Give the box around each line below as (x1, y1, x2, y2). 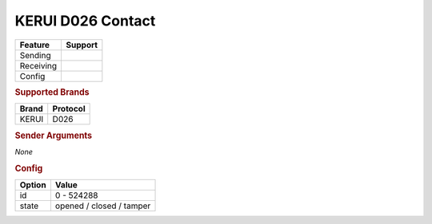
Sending (19, 49, 51, 61)
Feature (19, 39, 50, 50)
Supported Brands (14, 86, 90, 97)
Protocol (52, 104, 86, 115)
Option (19, 179, 47, 191)
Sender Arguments (14, 130, 92, 141)
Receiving (19, 60, 58, 71)
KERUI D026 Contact (14, 12, 156, 29)
